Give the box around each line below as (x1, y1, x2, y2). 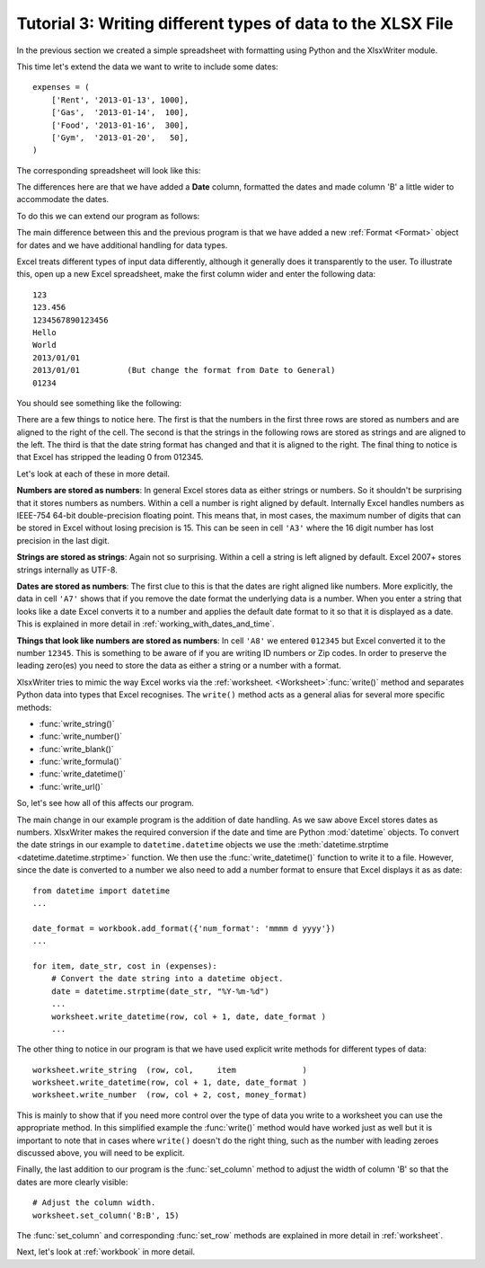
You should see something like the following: (16, 397, 182, 408)
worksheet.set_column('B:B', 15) (32, 1210, 180, 1220)
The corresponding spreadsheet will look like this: (16, 164, 201, 175)
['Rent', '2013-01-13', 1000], (50, 94, 190, 105)
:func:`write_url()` (39, 781, 103, 792)
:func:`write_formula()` (39, 756, 122, 767)
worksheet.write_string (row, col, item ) (32, 1065, 307, 1075)
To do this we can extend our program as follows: (16, 210, 200, 221)
